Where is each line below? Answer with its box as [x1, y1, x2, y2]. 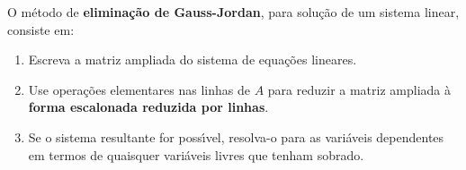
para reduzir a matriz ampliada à [267, 80, 451, 98]
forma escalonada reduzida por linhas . [28, 98, 269, 116]
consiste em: [7, 20, 75, 38]
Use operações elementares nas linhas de [28, 80, 250, 98]
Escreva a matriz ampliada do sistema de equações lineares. [28, 50, 357, 69]
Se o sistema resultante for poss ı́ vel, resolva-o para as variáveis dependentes [28, 127, 444, 146]
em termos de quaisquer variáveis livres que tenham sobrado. [28, 145, 364, 164]
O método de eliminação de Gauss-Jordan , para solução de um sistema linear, [7, 3, 460, 21]
